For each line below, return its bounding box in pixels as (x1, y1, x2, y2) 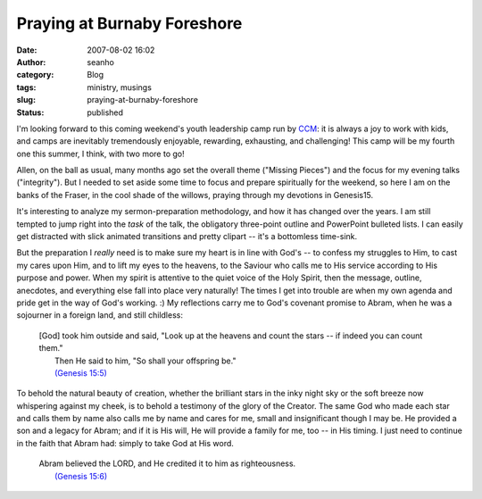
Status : (16, 107, 45, 118)
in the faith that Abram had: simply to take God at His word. (16, 437, 234, 448)
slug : (16, 95, 36, 105)
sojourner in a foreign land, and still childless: (16, 310, 183, 320)
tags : (16, 81, 37, 93)
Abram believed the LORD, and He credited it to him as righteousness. (38, 458, 296, 469)
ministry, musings (87, 81, 152, 93)
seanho (87, 56, 115, 67)
